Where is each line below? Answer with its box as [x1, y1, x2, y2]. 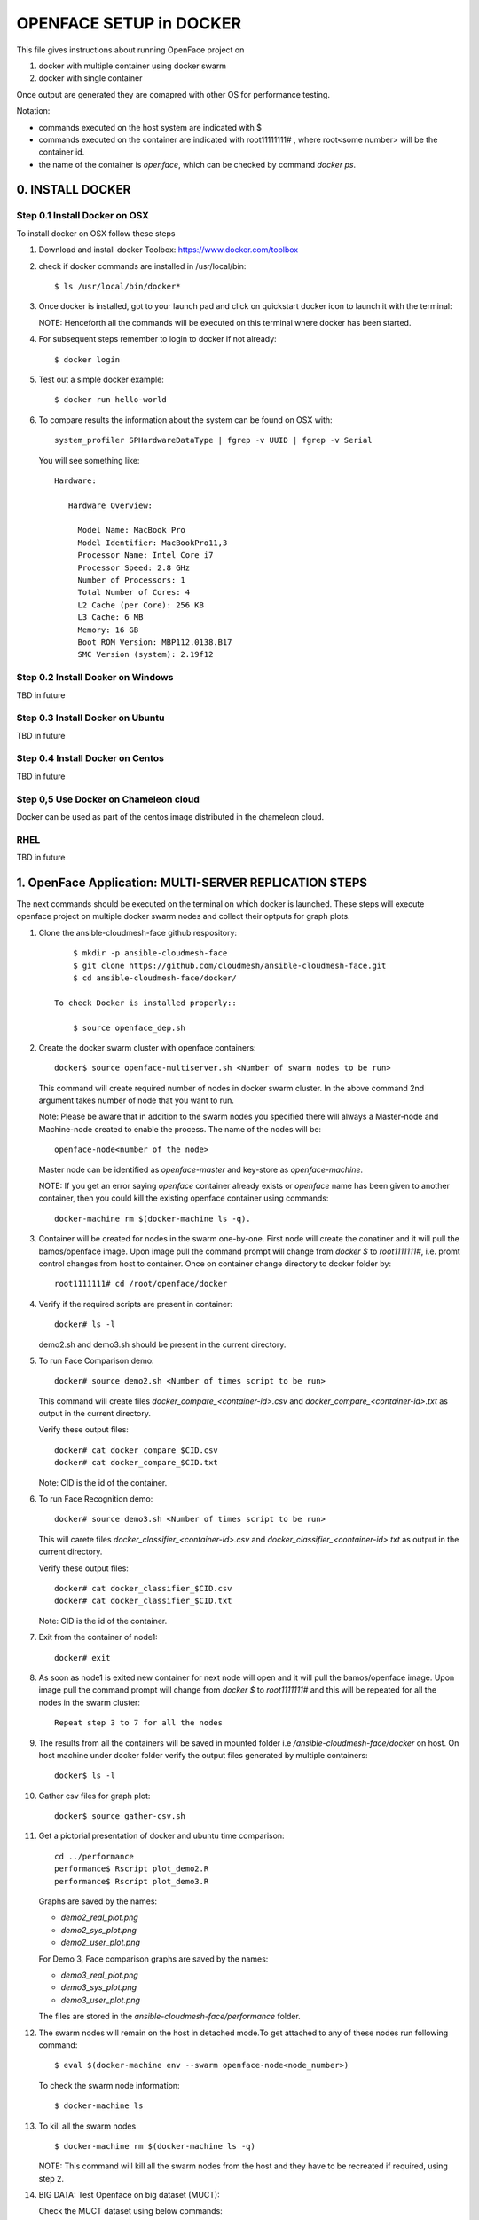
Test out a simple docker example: [38, 374, 164, 385]
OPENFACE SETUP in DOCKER [16, 13, 242, 33]
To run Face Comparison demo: [38, 1355, 154, 1366]
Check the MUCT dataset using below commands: [38, 2206, 224, 2216]
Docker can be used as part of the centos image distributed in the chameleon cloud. [16, 811, 325, 821]
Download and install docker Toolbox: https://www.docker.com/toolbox [38, 244, 299, 255]
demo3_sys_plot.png [60, 1982, 137, 1993]
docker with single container [38, 73, 143, 83]
